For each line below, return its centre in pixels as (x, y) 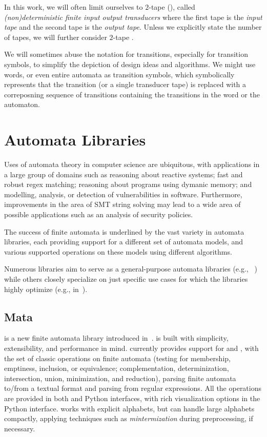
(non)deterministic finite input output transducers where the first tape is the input (133, 17)
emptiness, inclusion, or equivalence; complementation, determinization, (117, 368)
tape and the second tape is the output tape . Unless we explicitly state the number (133, 27)
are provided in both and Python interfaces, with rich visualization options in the (132, 398)
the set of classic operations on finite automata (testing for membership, (117, 358)
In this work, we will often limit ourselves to (74, 7)
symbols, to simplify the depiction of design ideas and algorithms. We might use (130, 64)
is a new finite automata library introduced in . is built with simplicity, (116, 338)
